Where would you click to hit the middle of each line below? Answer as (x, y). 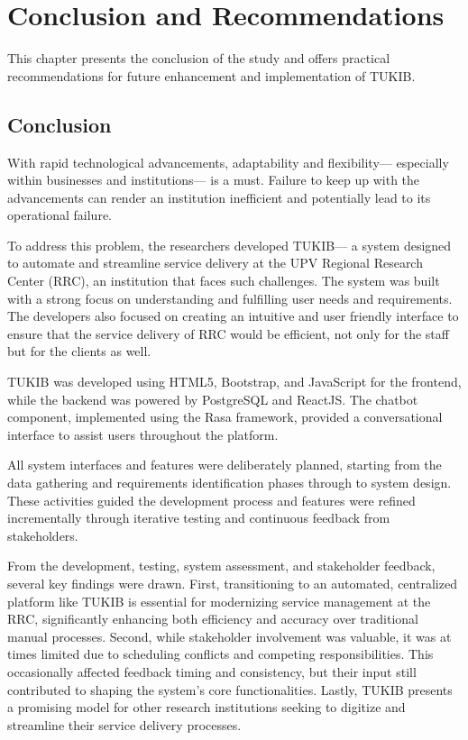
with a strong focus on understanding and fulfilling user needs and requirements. (230, 298)
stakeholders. (43, 535)
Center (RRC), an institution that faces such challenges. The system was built (224, 281)
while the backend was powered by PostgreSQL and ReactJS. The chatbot (213, 399)
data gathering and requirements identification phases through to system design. (229, 483)
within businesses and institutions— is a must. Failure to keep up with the (214, 180)
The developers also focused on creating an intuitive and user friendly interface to (233, 316)
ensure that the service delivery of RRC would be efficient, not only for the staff (228, 333)
